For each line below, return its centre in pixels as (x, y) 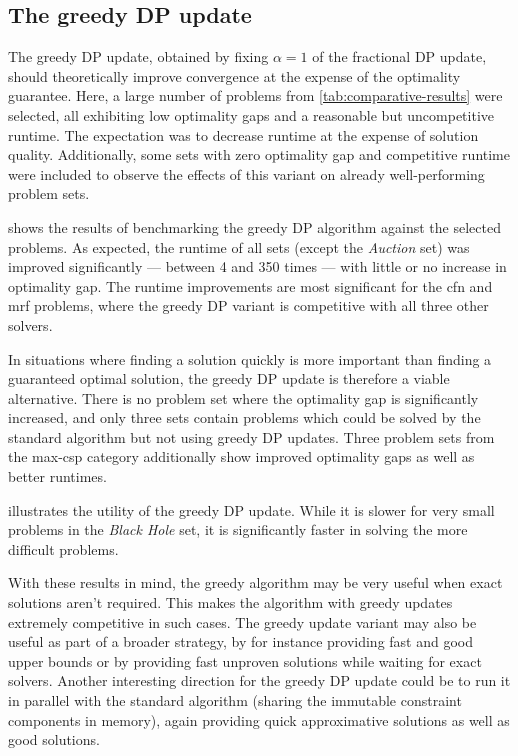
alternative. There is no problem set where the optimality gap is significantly (243, 397)
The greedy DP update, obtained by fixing (138, 56)
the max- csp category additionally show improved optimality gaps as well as (241, 456)
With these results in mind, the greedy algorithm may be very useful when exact (255, 582)
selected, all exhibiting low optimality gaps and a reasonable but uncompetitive (251, 114)
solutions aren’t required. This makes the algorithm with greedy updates (230, 602)
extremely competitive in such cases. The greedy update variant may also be (242, 621)
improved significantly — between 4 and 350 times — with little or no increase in (257, 266)
